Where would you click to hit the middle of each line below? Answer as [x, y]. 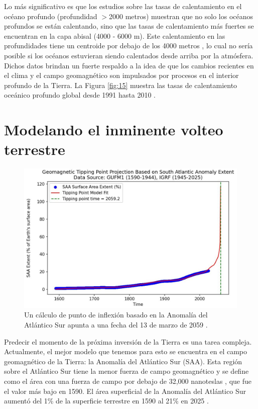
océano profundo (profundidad [51, 16]
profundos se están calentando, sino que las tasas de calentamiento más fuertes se [129, 26]
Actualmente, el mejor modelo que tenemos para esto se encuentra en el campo [126, 351]
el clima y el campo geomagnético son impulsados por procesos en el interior [121, 75]
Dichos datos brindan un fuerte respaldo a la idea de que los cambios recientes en [129, 65]
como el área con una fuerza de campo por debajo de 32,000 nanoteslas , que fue [128, 381]
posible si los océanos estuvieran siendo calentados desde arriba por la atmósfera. [129, 55]
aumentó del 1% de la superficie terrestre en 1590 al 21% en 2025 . [106, 401]
